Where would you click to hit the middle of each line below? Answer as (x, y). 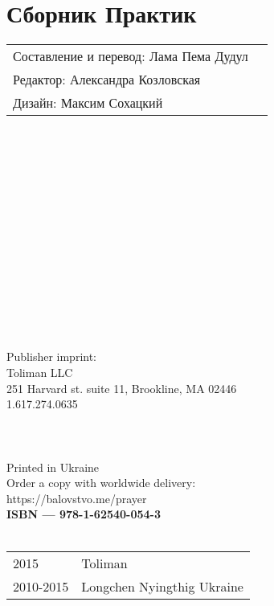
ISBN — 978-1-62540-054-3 (84, 514)
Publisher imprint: (51, 356)
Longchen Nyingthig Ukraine (162, 586)
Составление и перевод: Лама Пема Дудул (131, 56)
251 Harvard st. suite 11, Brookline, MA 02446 (122, 388)
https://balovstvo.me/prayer (77, 498)
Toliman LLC (40, 373)
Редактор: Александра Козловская (107, 80)
